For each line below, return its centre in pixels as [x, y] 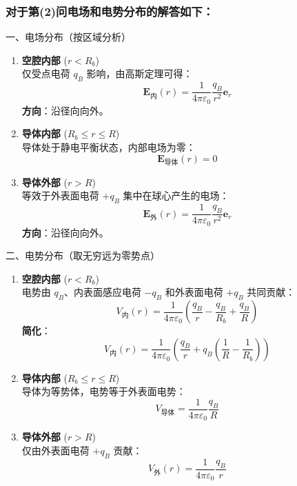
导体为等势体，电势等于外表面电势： [104, 391]
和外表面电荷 [194, 292]
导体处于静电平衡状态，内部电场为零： [109, 146]
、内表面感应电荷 [102, 292]
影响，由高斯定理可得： [140, 73]
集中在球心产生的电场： [176, 195]
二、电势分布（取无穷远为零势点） [83, 255]
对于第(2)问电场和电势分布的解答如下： [110, 11]
